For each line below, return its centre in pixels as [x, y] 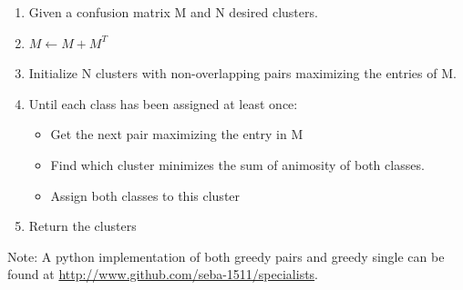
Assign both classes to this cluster [145, 195]
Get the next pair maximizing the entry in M [177, 134]
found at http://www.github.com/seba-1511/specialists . [163, 274]
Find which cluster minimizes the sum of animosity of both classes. [237, 164]
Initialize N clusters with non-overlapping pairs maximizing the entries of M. [242, 73]
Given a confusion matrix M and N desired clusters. [173, 12]
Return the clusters [82, 226]
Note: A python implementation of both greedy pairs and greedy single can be [226, 256]
